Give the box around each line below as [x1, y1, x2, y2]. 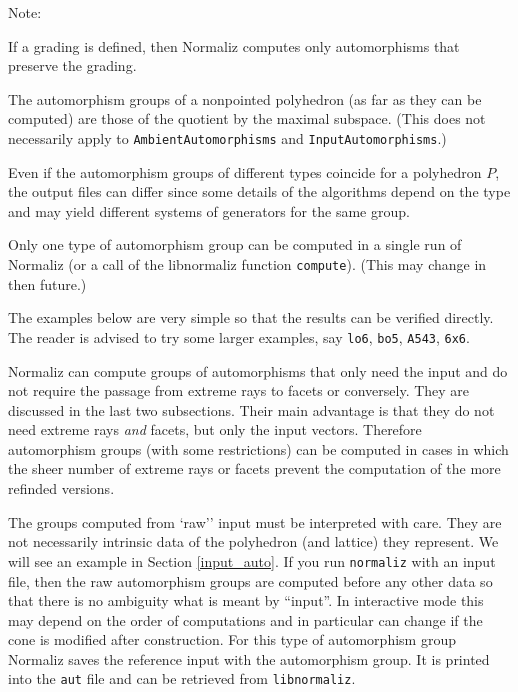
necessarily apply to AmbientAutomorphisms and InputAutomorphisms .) [8, 127, 447, 148]
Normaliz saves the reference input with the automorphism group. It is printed [8, 648, 490, 669]
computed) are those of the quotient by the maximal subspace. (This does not [8, 108, 486, 129]
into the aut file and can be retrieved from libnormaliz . [8, 668, 356, 689]
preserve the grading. [8, 55, 137, 76]
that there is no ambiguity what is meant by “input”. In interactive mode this [8, 590, 484, 611]
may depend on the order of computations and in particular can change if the [8, 609, 483, 630]
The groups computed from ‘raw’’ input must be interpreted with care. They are [8, 511, 502, 532]
